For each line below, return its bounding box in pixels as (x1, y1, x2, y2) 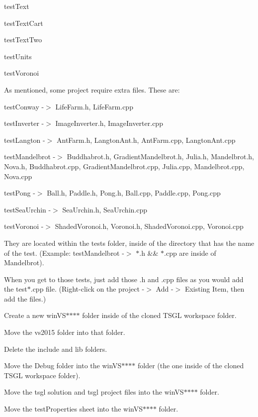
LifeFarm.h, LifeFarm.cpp (55, 101, 133, 111)
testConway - (4, 101, 44, 111)
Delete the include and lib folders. (4, 343, 107, 354)
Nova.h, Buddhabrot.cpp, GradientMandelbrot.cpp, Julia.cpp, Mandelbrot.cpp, (4, 161, 245, 171)
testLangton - (4, 134, 45, 145)
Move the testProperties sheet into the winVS (4, 404, 143, 414)
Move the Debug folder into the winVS (4, 360, 122, 371)
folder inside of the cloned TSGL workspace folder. (82, 310, 237, 320)
